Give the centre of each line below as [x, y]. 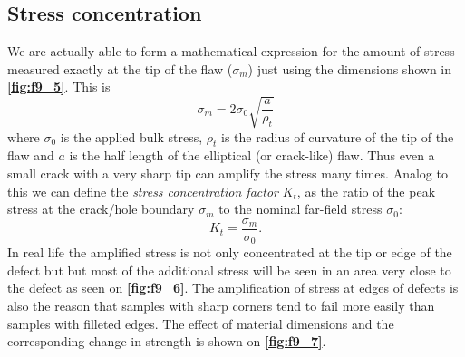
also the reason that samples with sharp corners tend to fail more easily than [221, 305]
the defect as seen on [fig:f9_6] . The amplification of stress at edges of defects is [233, 288]
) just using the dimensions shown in [350, 68]
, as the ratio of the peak [366, 191]
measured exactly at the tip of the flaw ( [120, 68]
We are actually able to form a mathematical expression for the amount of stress [231, 51]
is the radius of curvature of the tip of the [338, 136]
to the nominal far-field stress [300, 209]
